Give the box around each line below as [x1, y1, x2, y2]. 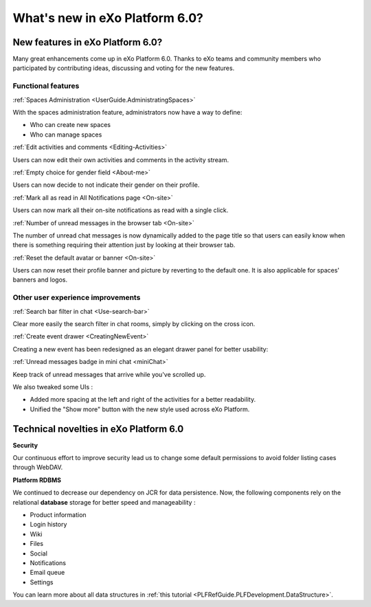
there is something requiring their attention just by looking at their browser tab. [12, 241, 236, 249]
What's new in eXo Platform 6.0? [12, 10, 204, 25]
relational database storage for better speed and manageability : [12, 498, 196, 506]
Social [30, 549, 48, 558]
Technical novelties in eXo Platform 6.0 [12, 423, 184, 435]
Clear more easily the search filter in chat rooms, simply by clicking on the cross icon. [12, 319, 256, 328]
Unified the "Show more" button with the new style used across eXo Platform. [30, 405, 250, 413]
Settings [30, 577, 54, 586]
